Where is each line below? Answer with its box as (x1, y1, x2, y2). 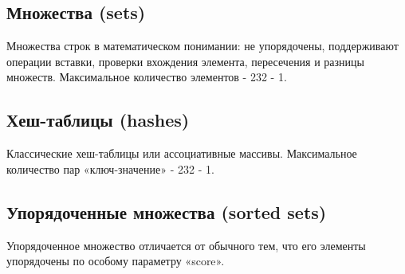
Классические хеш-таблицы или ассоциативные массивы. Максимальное (6, 145, 357, 162)
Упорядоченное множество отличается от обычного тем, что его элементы (6, 237, 366, 253)
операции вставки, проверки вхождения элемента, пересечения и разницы (6, 53, 364, 69)
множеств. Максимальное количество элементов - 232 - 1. (6, 68, 287, 85)
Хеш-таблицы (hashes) (6, 108, 190, 132)
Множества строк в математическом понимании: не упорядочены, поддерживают (6, 37, 399, 54)
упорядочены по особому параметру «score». (6, 252, 225, 269)
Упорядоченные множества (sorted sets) (6, 199, 327, 224)
